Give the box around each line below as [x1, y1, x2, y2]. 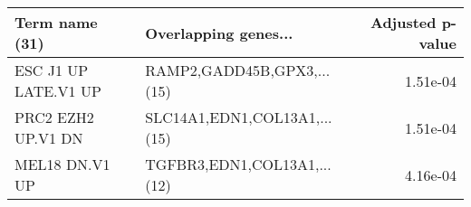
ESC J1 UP [14, 60, 89, 80]
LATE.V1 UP [14, 80, 101, 101]
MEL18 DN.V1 [14, 154, 111, 174]
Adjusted [370, 12, 437, 33]
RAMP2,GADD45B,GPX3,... [145, 60, 331, 80]
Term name [14, 12, 98, 33]
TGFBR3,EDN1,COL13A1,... [145, 154, 332, 174]
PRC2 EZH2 [14, 107, 94, 127]
